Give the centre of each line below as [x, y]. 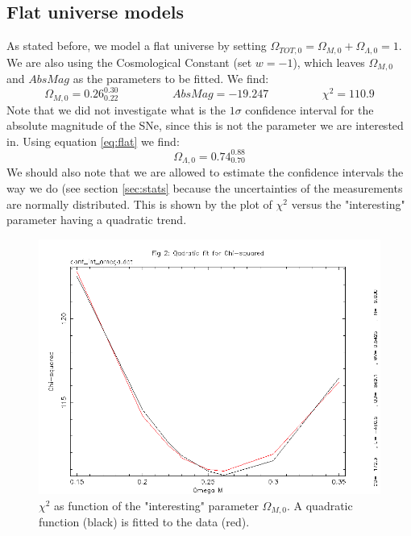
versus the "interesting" [348, 204]
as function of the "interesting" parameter [156, 505]
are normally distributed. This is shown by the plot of [139, 204]
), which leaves [329, 62]
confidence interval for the [309, 109]
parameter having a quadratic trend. [97, 220]
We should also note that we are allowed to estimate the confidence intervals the [205, 172]
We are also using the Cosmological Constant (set [129, 62]
